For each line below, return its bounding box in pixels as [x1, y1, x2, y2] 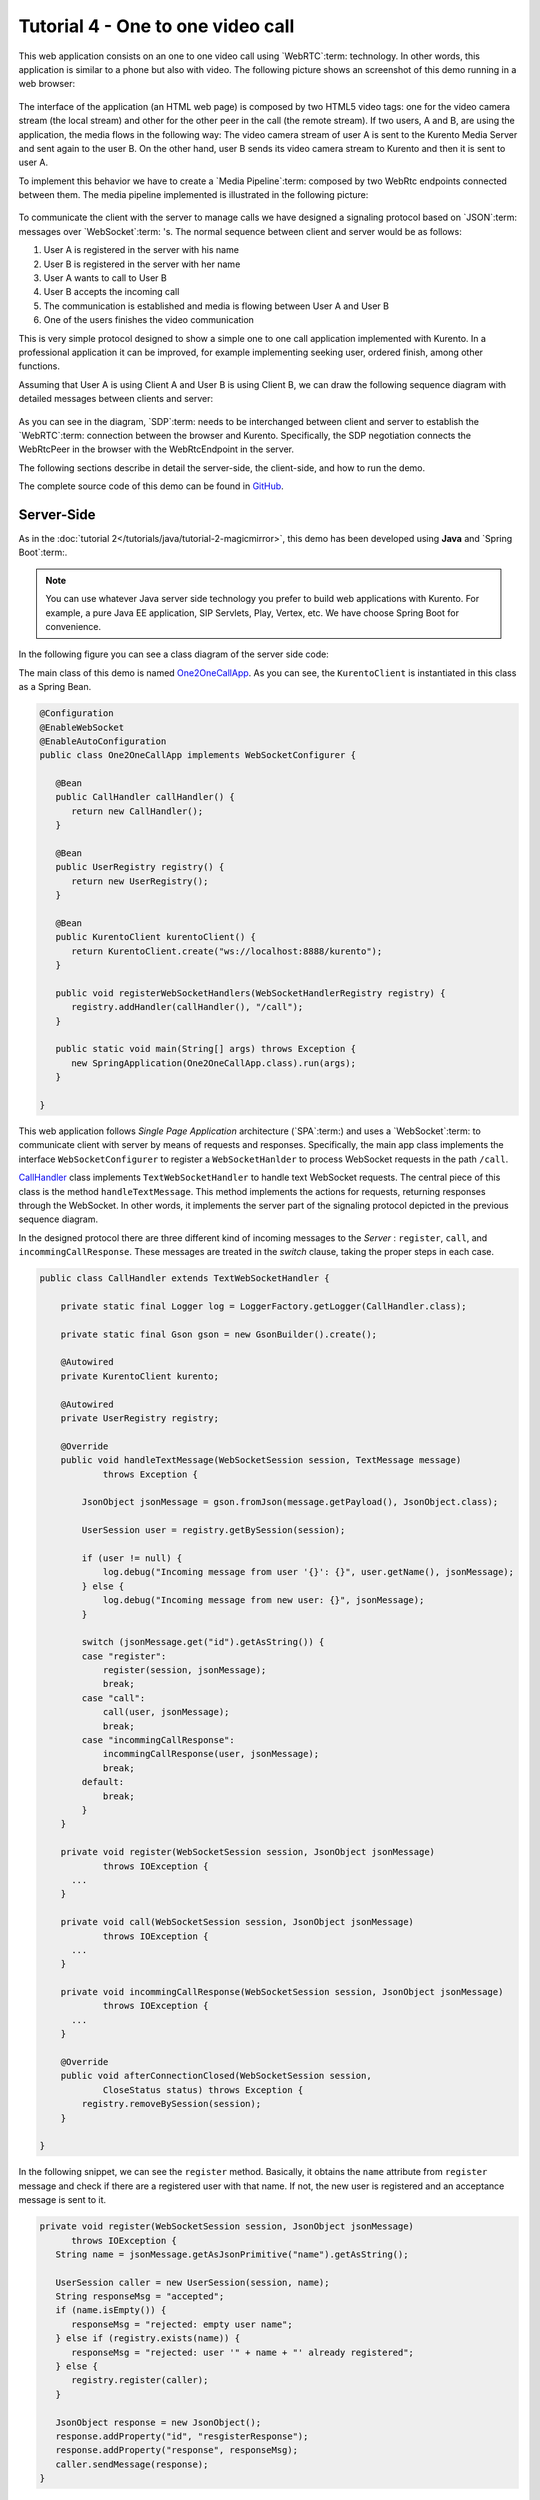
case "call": [81, 1692, 146, 1704]
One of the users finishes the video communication [43, 314, 255, 326]
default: [81, 1776, 125, 1788]
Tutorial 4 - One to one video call [18, 15, 295, 37]
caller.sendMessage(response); [55, 2458, 209, 2470]
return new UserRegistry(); [71, 875, 209, 887]
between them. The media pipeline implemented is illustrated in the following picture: [18, 189, 369, 201]
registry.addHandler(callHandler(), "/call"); [71, 1001, 304, 1013]
